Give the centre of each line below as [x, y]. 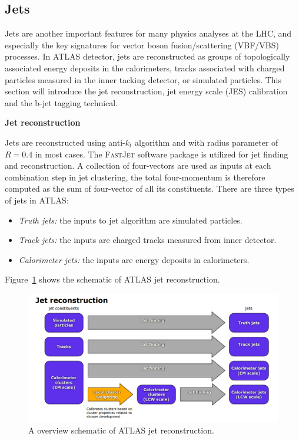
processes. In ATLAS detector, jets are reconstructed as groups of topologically [147, 56]
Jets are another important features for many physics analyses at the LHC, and [148, 33]
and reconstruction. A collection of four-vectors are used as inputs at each [138, 165]
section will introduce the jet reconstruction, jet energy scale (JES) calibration [146, 91]
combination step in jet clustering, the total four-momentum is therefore [135, 177]
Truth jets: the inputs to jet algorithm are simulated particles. [130, 220]
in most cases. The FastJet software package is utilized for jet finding [162, 154]
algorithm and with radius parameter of [206, 142]
